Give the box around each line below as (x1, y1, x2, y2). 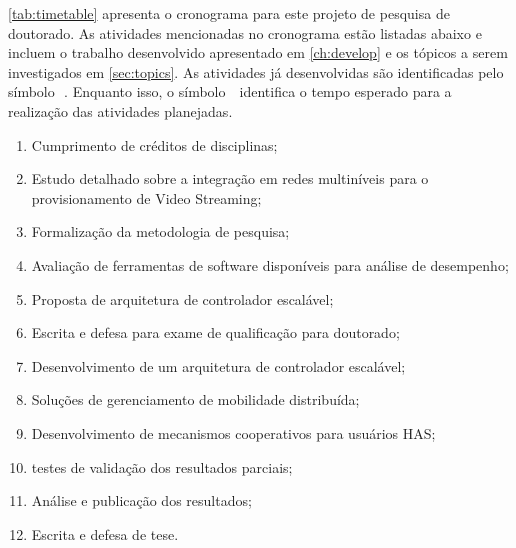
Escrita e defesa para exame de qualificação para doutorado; (31, 322, 400, 343)
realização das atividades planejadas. (8, 100, 233, 121)
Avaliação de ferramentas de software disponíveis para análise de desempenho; (31, 254, 509, 275)
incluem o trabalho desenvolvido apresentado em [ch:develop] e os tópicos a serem (8, 42, 508, 63)
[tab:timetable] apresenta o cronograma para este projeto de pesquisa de (8, 3, 450, 23)
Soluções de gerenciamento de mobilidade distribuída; (31, 389, 360, 410)
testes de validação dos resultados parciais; (31, 456, 293, 477)
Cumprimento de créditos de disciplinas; (31, 134, 278, 155)
